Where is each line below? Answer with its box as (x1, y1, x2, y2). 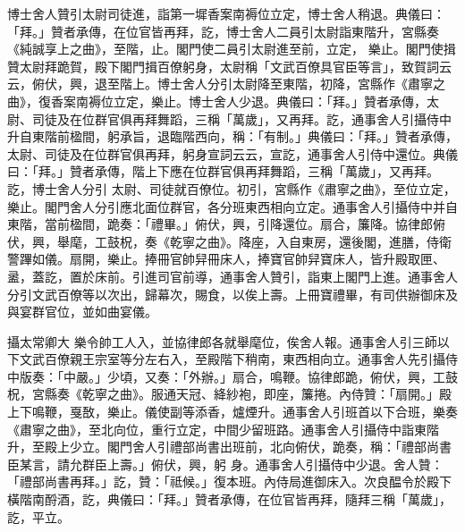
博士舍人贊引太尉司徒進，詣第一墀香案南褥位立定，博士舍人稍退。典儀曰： (7, 4, 445, 22)
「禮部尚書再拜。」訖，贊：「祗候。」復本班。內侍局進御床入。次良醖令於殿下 (7, 472, 452, 491)
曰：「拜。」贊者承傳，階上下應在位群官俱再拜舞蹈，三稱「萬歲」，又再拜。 (7, 162, 439, 181)
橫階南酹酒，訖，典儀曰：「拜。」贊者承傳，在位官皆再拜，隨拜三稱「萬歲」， (7, 490, 452, 509)
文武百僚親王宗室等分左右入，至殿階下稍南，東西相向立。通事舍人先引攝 (19, 350, 445, 368)
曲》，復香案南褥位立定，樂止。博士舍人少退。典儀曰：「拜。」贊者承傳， (7, 91, 427, 110)
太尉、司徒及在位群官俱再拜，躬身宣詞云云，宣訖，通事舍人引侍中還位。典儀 (7, 144, 458, 163)
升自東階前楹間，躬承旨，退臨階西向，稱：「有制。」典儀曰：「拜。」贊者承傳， (7, 127, 458, 146)
